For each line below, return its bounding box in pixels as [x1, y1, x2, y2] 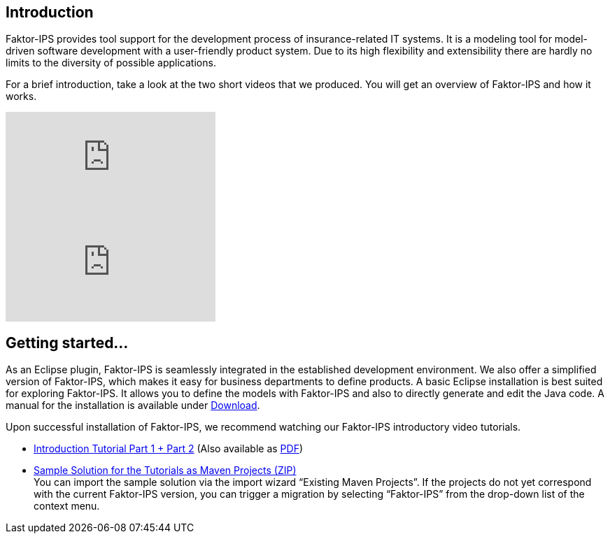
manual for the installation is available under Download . [6, 399, 260, 412]
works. [6, 90, 37, 103]
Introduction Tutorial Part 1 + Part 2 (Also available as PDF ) [34, 443, 304, 455]
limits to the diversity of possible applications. [6, 57, 216, 69]
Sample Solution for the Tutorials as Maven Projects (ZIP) [34, 464, 297, 477]
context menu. [34, 500, 100, 512]
